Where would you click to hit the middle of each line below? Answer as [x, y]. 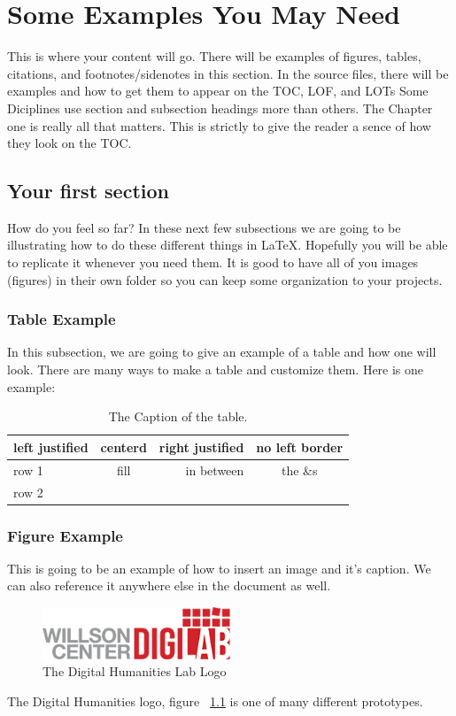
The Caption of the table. [178, 416]
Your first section [88, 191]
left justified [51, 447]
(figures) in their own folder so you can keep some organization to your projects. [225, 279]
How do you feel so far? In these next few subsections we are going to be [204, 227]
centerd [124, 447]
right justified [201, 447]
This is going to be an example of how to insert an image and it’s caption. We [219, 568]
